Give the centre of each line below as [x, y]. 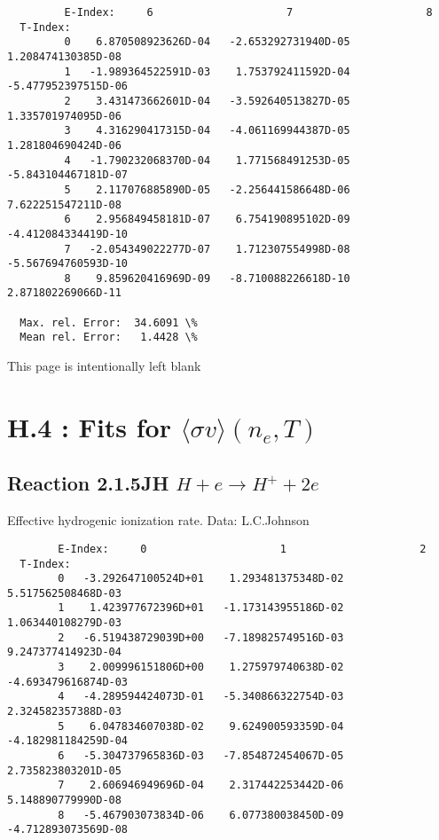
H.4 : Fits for [89, 426]
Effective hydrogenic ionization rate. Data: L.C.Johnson [158, 520]
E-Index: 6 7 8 [248, 12]
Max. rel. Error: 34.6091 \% [109, 322]
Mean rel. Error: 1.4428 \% [109, 338]
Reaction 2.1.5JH [88, 483]
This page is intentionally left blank [104, 366]
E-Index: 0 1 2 [242, 549]
